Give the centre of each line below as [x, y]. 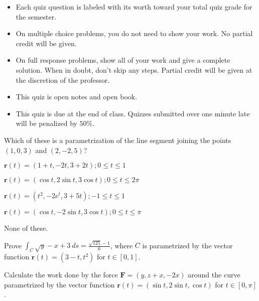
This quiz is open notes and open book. [77, 97]
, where [121, 245]
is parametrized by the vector [187, 245]
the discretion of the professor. [63, 80]
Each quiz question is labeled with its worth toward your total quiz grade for [134, 7]
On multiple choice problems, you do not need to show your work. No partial [134, 33]
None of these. [26, 228]
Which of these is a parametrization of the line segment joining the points [118, 140]
